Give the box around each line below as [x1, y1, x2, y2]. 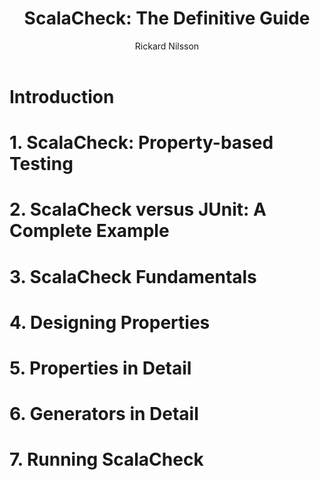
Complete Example [9, 220, 170, 242]
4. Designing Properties [9, 311, 211, 334]
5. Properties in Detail [9, 357, 192, 379]
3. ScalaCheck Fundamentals [9, 265, 257, 288]
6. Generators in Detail [9, 403, 199, 426]
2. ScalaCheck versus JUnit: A [9, 198, 267, 221]
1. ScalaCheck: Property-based [9, 132, 274, 154]
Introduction [9, 85, 115, 108]
